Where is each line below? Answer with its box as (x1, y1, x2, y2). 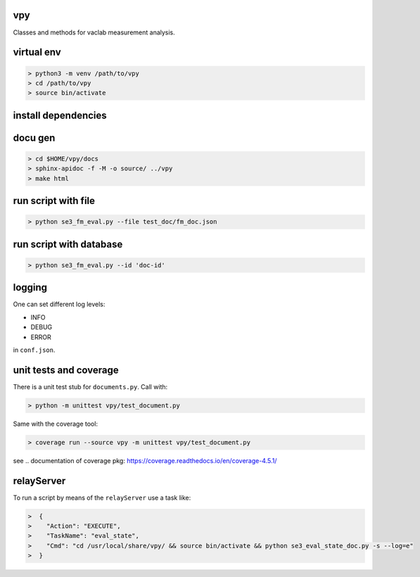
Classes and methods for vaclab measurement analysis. (13, 28, 175, 37)
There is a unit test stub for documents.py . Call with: (13, 382, 168, 391)
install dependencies (13, 109, 107, 121)
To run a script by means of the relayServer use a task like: (13, 493, 191, 502)
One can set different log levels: (13, 300, 106, 309)
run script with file (13, 195, 95, 207)
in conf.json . (13, 345, 56, 354)
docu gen (13, 132, 56, 144)
